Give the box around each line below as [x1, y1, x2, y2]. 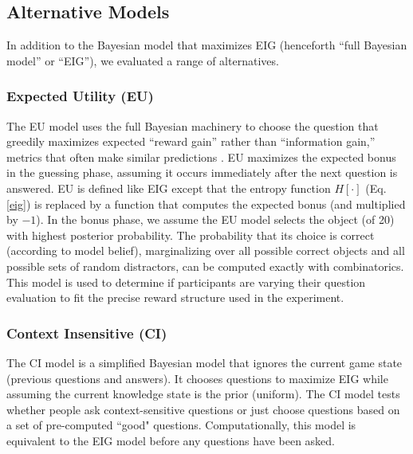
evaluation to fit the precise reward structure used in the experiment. [6, 289, 344, 306]
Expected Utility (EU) [6, 86, 154, 106]
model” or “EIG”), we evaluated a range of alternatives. [6, 52, 279, 68]
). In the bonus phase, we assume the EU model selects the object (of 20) [36, 211, 395, 228]
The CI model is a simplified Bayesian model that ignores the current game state [6, 354, 403, 370]
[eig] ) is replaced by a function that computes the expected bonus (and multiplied [6, 195, 406, 212]
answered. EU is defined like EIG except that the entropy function [6, 179, 331, 196]
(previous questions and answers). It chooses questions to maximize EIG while [6, 370, 388, 386]
